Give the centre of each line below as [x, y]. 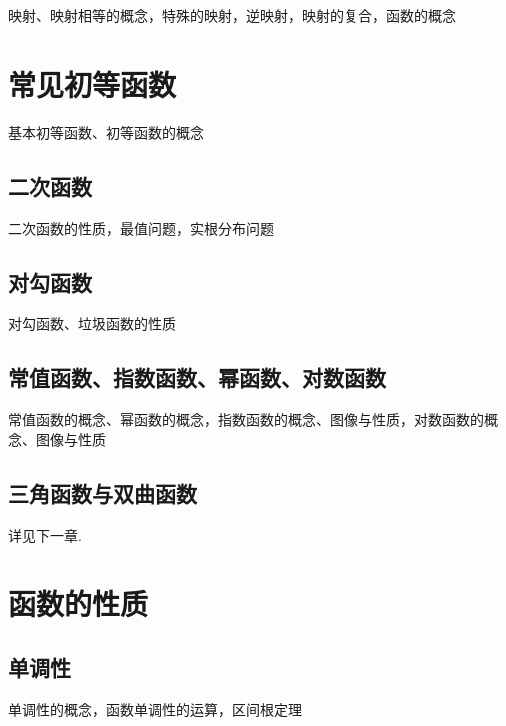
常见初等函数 [92, 83]
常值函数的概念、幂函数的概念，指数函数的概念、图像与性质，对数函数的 [246, 419]
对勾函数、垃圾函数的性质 [92, 323]
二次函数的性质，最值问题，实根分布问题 [141, 227]
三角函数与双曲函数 [102, 492]
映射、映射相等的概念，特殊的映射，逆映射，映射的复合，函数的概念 [232, 15]
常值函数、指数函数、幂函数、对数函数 [197, 377]
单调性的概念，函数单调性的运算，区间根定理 [155, 708]
